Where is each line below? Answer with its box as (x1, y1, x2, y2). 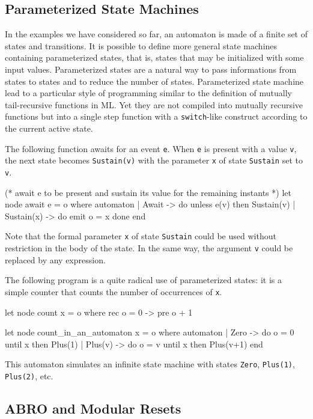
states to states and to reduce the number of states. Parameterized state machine (5, 75, 304, 87)
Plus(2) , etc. (5, 369, 53, 382)
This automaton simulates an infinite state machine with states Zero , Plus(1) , (5, 358, 295, 370)
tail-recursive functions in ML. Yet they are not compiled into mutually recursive (5, 98, 303, 111)
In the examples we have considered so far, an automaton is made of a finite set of (5, 28, 308, 40)
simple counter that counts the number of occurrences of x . (5, 285, 222, 298)
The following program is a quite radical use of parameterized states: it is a (5, 274, 282, 286)
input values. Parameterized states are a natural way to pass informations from (5, 63, 297, 75)
